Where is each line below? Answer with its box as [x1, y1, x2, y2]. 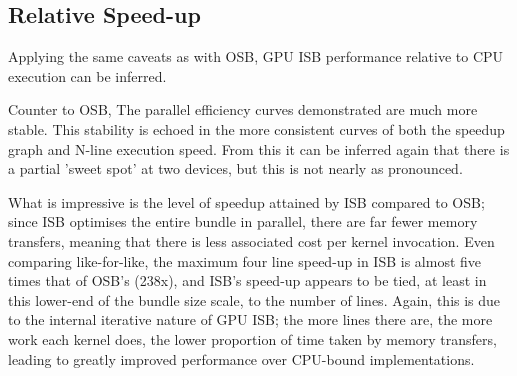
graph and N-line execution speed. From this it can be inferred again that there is [8, 138, 510, 159]
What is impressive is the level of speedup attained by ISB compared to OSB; [8, 191, 485, 212]
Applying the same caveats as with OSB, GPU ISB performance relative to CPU [8, 46, 504, 67]
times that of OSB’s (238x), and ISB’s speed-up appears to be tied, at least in [8, 270, 487, 291]
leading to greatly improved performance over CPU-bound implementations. [8, 348, 475, 369]
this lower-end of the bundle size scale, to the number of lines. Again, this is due [8, 289, 501, 310]
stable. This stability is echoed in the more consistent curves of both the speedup [8, 118, 505, 139]
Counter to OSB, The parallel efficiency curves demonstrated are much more [8, 99, 478, 120]
